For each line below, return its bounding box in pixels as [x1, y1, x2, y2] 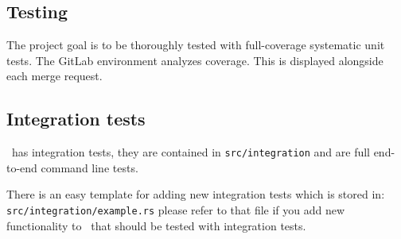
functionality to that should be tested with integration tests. [6, 217, 306, 233]
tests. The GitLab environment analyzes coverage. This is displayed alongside [6, 52, 383, 68]
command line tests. [41, 159, 138, 175]
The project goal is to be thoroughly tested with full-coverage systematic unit [6, 37, 385, 53]
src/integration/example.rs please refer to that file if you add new [6, 202, 345, 218]
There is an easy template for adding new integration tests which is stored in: [6, 186, 385, 202]
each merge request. [6, 67, 103, 84]
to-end [6, 159, 37, 175]
